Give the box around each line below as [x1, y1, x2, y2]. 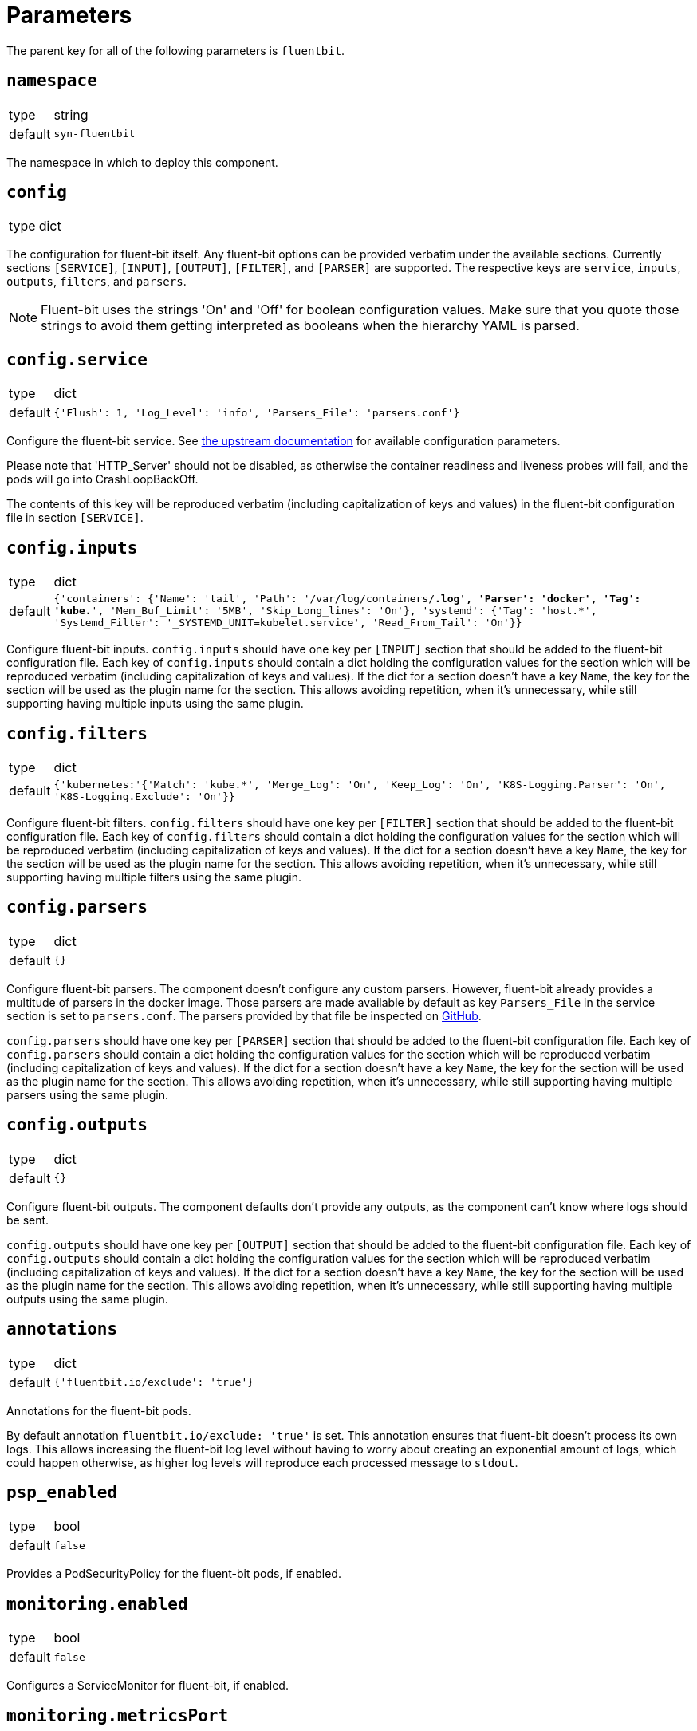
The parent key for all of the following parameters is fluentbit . [6, 43, 345, 57]
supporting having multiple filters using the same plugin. [6, 869, 301, 884]
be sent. [6, 1212, 49, 1227]
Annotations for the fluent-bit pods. [6, 1403, 191, 1418]
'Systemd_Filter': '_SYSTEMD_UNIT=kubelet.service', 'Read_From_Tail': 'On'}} [53, 617, 522, 629]
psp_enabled [6, 1482, 118, 1502]
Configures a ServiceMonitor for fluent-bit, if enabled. [6, 1678, 289, 1693]
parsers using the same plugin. [6, 1087, 168, 1102]
